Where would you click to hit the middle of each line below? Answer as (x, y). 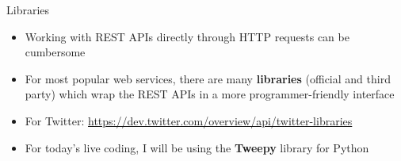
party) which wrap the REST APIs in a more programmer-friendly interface (210, 94)
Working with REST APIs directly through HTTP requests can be (187, 36)
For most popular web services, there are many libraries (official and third (208, 78)
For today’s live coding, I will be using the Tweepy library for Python (197, 147)
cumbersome (55, 52)
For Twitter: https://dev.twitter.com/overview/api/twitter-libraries (189, 120)
